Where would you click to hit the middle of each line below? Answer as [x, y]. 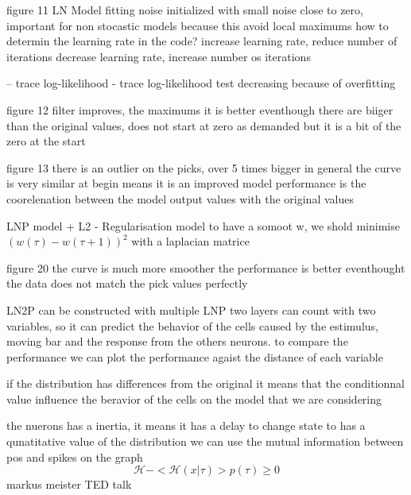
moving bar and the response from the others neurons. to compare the [177, 341]
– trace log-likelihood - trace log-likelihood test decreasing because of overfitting [201, 83]
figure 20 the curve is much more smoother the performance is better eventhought [206, 267]
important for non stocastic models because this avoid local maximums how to [198, 25]
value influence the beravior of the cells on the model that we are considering [194, 398]
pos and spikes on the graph [75, 456]
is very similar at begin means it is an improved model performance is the [186, 183]
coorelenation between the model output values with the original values [180, 198]
